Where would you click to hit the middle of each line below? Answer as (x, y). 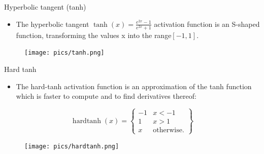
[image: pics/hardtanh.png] (72, 147)
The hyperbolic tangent (53, 24)
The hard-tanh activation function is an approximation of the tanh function (134, 86)
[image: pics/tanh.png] (64, 53)
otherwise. (169, 130)
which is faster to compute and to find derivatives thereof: (106, 96)
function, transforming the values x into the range (94, 35)
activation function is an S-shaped (207, 24)
